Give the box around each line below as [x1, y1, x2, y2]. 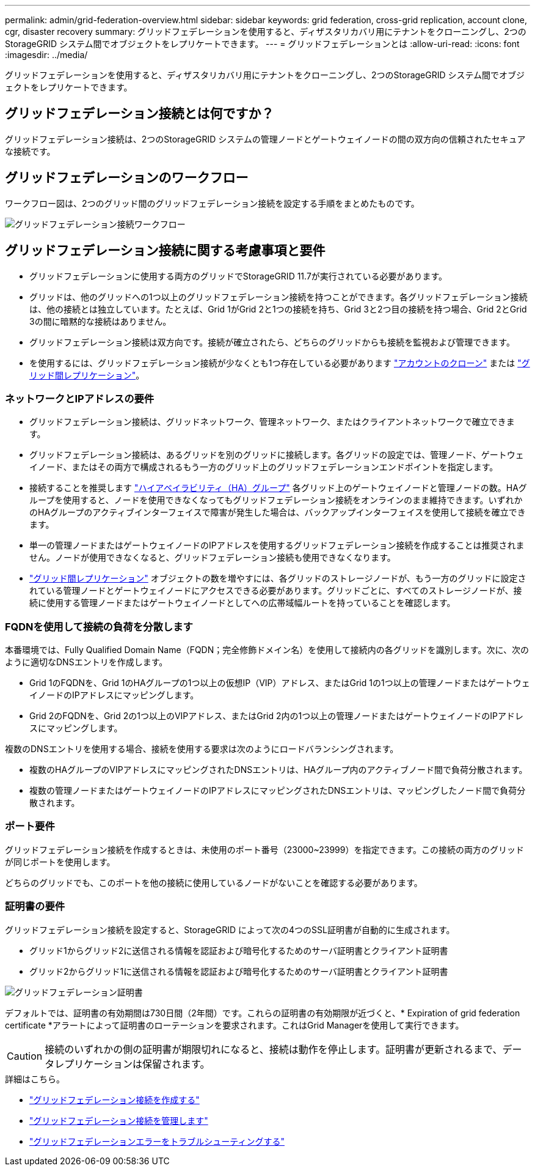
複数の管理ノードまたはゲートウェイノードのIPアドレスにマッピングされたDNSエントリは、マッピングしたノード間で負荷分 [29, 785, 526, 796]
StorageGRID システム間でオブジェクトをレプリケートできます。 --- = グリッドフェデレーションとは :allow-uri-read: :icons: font [5, 39, 520, 49]
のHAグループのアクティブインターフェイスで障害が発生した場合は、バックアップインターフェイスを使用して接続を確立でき [29, 507, 526, 518]
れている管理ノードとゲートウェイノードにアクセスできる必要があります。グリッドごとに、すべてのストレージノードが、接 [29, 585, 522, 596]
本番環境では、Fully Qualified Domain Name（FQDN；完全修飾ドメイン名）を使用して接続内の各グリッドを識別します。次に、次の [5, 645, 530, 656]
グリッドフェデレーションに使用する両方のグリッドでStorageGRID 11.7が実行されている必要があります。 [29, 270, 447, 281]
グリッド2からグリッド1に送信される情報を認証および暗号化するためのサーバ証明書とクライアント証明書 [29, 966, 448, 977]
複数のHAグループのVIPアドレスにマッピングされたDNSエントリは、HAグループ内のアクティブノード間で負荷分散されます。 [29, 764, 528, 775]
